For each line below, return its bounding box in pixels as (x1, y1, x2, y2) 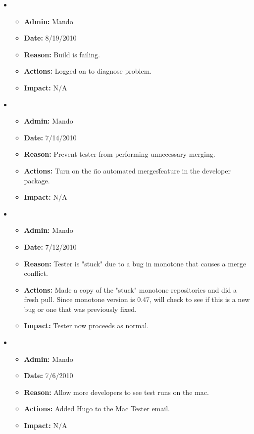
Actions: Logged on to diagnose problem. (24, 66, 152, 76)
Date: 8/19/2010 (24, 33, 77, 43)
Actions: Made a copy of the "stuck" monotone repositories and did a (24, 284, 237, 295)
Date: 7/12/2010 (24, 241, 77, 252)
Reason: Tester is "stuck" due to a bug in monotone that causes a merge (24, 258, 246, 268)
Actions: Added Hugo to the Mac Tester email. (24, 403, 170, 414)
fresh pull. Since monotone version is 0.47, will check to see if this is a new (24, 294, 250, 304)
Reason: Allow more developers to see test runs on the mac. (24, 387, 209, 397)
